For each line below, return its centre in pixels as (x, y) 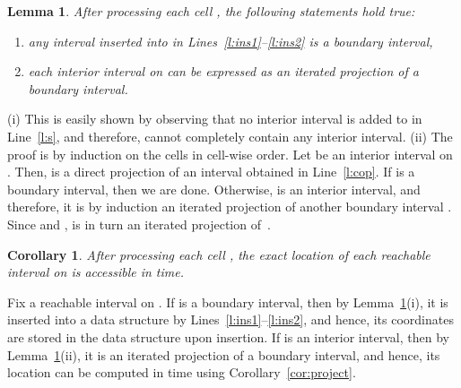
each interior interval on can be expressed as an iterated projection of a (223, 71)
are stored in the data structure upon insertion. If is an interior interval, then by (228, 336)
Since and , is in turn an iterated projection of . (139, 224)
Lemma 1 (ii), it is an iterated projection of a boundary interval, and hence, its (224, 354)
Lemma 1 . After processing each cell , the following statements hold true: (211, 11)
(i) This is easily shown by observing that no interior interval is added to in (215, 119)
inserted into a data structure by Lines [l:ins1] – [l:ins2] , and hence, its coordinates (230, 319)
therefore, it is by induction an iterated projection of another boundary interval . (230, 207)
